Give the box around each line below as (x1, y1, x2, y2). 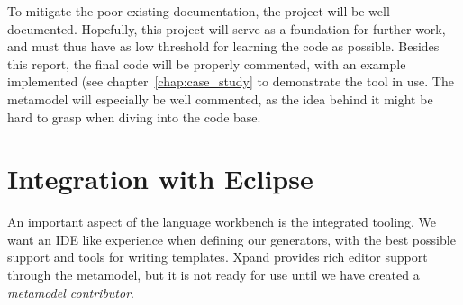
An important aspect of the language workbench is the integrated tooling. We (7, 212, 436, 231)
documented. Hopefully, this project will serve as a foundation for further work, (7, 19, 446, 38)
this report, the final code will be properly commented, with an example (7, 54, 406, 73)
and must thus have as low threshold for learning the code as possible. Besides (7, 37, 440, 56)
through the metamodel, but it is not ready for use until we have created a (7, 265, 420, 284)
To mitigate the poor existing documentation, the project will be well (7, 2, 390, 20)
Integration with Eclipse (7, 160, 313, 197)
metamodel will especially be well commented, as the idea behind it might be (7, 89, 433, 108)
